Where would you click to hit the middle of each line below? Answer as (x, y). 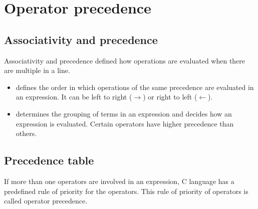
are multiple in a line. (37, 70)
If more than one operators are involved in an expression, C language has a (119, 181)
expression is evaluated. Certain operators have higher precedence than (125, 123)
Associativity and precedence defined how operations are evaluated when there (125, 60)
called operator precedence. (46, 201)
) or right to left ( (170, 97)
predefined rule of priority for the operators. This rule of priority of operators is (126, 191)
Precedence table (49, 160)
